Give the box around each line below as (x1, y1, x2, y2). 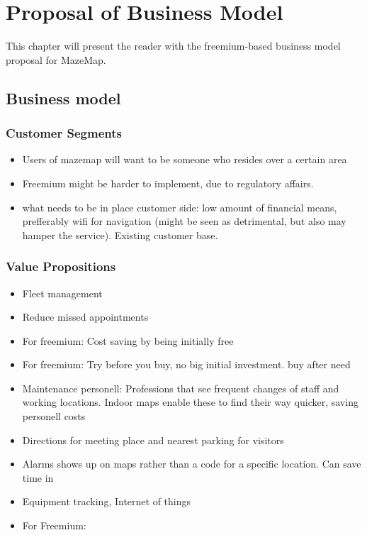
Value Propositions (6, 258, 116, 275)
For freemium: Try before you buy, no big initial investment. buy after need (22, 357, 351, 372)
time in (22, 470, 54, 485)
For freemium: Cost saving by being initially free (22, 333, 234, 348)
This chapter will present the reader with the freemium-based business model (6, 38, 341, 53)
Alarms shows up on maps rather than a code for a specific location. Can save (22, 456, 361, 471)
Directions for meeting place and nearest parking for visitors (22, 432, 284, 447)
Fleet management (22, 285, 103, 300)
